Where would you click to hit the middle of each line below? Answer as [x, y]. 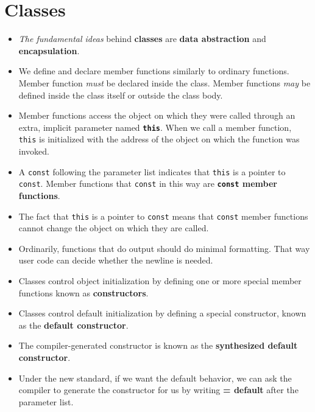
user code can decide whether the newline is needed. [116, 260]
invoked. [34, 151]
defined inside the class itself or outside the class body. [121, 95]
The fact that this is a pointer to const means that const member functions [163, 216]
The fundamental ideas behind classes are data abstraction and [142, 39]
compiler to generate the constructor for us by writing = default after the [158, 390]
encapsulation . [49, 50]
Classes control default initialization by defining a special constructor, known [162, 313]
